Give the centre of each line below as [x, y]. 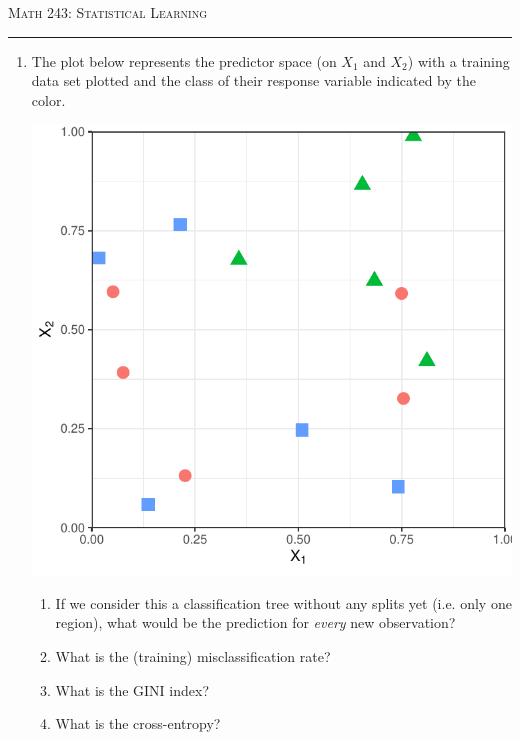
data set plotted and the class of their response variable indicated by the [254, 80]
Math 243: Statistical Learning [108, 12]
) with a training [458, 60]
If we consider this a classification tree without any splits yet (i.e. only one [283, 602]
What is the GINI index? [132, 689]
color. [48, 99]
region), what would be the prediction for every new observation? [255, 622]
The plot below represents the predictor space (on [184, 60]
